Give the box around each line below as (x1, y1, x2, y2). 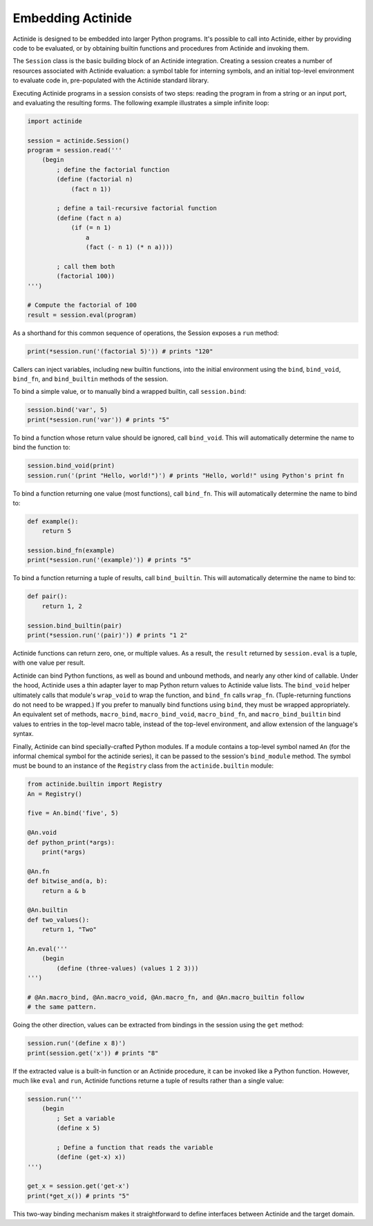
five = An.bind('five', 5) (27, 809, 119, 817)
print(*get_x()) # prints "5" (27, 1191, 130, 1200)
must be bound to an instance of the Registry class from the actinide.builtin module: (12, 761, 274, 770)
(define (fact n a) (56, 214, 122, 222)
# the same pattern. (27, 1003, 97, 1011)
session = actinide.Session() (27, 136, 130, 145)
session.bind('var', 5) (27, 406, 108, 414)
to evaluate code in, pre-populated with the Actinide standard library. (12, 76, 209, 84)
